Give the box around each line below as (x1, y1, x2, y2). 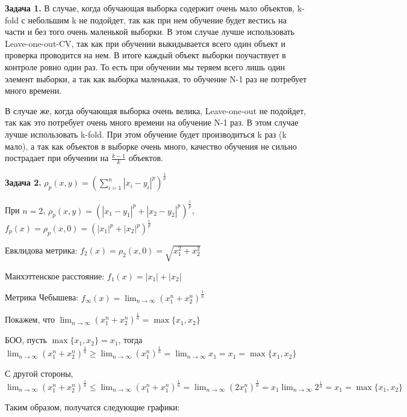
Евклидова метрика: (5, 243, 78, 256)
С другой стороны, (5, 367, 73, 380)
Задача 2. (5, 176, 42, 189)
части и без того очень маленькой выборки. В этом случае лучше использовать (5, 25, 295, 38)
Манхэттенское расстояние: (5, 269, 105, 282)
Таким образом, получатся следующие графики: (5, 401, 180, 413)
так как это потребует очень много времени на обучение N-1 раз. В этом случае (5, 116, 299, 129)
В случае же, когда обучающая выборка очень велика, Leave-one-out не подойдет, (5, 104, 306, 117)
